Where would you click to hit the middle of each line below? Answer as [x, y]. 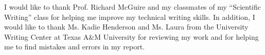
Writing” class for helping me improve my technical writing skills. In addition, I [130, 17]
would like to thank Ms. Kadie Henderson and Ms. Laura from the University [126, 27]
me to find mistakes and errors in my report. [75, 47]
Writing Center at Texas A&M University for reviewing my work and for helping [131, 36]
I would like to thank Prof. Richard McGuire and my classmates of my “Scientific [132, 7]
